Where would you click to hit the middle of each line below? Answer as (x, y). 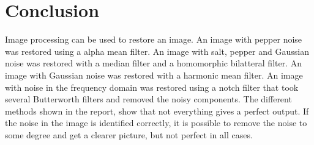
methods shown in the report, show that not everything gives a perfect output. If (157, 111)
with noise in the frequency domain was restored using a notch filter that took (152, 87)
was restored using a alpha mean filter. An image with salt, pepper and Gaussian (157, 51)
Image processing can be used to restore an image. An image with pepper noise (154, 39)
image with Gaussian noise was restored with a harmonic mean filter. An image (154, 75)
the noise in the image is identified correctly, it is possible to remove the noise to (156, 123)
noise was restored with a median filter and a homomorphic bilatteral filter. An (154, 63)
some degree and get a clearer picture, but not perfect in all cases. (129, 134)
